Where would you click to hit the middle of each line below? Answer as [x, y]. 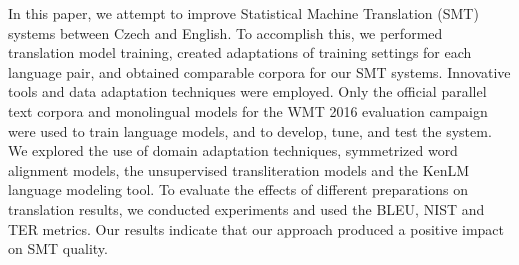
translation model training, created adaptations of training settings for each [240, 52]
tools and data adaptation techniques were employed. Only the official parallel [247, 91]
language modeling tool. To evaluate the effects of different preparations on [238, 189]
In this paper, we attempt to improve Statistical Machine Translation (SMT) [243, 13]
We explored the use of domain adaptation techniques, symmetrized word [233, 150]
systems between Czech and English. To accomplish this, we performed [225, 32]
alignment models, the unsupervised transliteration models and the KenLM [239, 169]
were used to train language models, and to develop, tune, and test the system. [250, 130]
